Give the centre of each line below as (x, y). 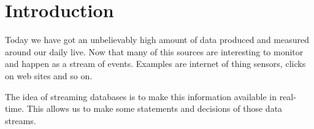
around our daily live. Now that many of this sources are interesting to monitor (154, 51)
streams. (21, 120)
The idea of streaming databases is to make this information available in (141, 96)
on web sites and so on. (49, 75)
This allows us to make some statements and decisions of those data (155, 108)
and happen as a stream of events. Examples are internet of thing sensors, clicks (155, 64)
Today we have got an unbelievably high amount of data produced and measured (157, 40)
